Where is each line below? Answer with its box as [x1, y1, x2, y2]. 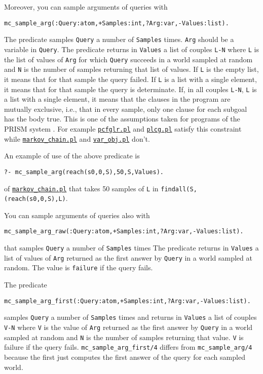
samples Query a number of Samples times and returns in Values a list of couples [4, 312, 257, 322]
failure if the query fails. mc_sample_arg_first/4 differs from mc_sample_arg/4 [4, 342, 252, 352]
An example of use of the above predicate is [4, 150, 140, 161]
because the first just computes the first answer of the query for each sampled [4, 351, 245, 362]
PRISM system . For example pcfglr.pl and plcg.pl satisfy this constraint [4, 123, 242, 134]
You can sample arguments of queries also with [4, 210, 150, 220]
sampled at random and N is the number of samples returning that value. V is [4, 331, 244, 342]
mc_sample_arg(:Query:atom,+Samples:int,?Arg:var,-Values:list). [4, 19, 229, 27]
